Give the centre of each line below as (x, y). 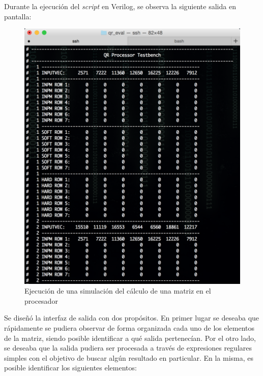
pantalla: (18, 16)
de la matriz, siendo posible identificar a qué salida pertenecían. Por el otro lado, (130, 338)
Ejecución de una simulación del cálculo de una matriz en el (118, 291)
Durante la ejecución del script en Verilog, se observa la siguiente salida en (120, 6)
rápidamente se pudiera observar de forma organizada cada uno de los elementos (129, 327)
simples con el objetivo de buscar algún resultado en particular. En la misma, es (129, 357)
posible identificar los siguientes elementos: (70, 368)
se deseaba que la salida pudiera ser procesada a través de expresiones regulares (128, 348)
